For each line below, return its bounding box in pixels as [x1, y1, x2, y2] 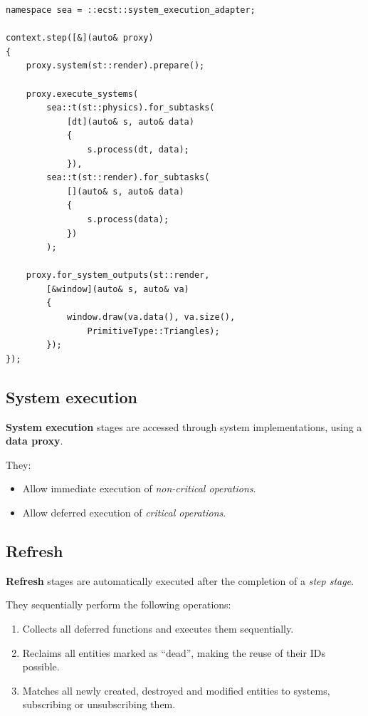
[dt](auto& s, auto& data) [66, 116, 194, 127]
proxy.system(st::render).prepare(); [26, 61, 205, 71]
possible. [22, 659, 60, 674]
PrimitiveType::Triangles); [87, 326, 220, 336]
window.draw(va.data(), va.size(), [66, 312, 236, 323]
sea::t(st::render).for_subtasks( [46, 172, 210, 183]
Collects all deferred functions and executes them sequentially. [22, 621, 294, 635]
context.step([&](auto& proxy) [6, 33, 154, 43]
